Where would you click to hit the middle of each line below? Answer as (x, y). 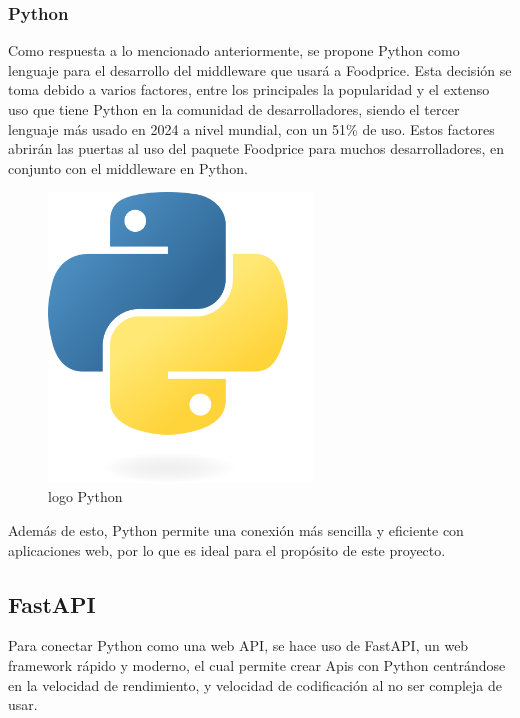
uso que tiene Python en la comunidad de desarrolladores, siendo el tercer (234, 109)
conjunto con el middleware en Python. (128, 167)
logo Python (85, 496)
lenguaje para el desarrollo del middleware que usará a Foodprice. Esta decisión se (260, 69)
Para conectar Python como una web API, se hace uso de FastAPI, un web (238, 645)
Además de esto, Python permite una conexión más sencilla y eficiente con (236, 529)
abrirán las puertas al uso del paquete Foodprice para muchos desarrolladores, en (256, 148)
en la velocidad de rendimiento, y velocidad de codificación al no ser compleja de (255, 684)
